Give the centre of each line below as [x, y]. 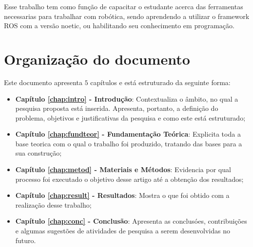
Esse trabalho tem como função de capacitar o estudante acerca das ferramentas [124, 6]
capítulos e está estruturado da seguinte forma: [160, 82]
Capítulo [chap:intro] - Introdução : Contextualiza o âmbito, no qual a [127, 98]
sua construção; [39, 153]
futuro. [26, 240]
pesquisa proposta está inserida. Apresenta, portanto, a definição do [117, 108]
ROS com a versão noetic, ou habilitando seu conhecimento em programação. [119, 26]
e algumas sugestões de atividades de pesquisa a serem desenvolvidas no [123, 231]
